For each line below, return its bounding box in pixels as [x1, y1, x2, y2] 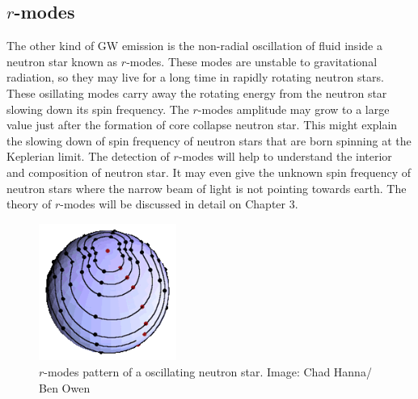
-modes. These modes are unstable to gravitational [126, 52, 378, 69]
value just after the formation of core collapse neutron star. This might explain [6, 116, 398, 133]
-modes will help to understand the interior [178, 148, 392, 165]
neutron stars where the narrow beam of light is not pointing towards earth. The [6, 179, 407, 196]
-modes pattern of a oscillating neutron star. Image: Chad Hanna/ [44, 363, 372, 380]
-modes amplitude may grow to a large [197, 100, 390, 117]
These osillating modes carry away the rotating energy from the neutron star [6, 84, 387, 101]
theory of [6, 195, 52, 212]
